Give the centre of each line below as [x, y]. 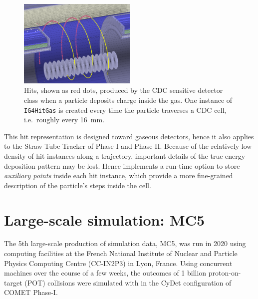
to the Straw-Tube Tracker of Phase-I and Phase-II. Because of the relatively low [128, 146]
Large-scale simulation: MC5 [105, 219]
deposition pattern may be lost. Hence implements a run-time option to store [122, 165]
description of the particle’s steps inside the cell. [78, 185]
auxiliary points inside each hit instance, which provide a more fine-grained [119, 175]
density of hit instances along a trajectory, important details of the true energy [125, 155]
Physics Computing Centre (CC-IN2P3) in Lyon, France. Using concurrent [118, 263]
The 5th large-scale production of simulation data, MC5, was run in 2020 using [125, 243]
